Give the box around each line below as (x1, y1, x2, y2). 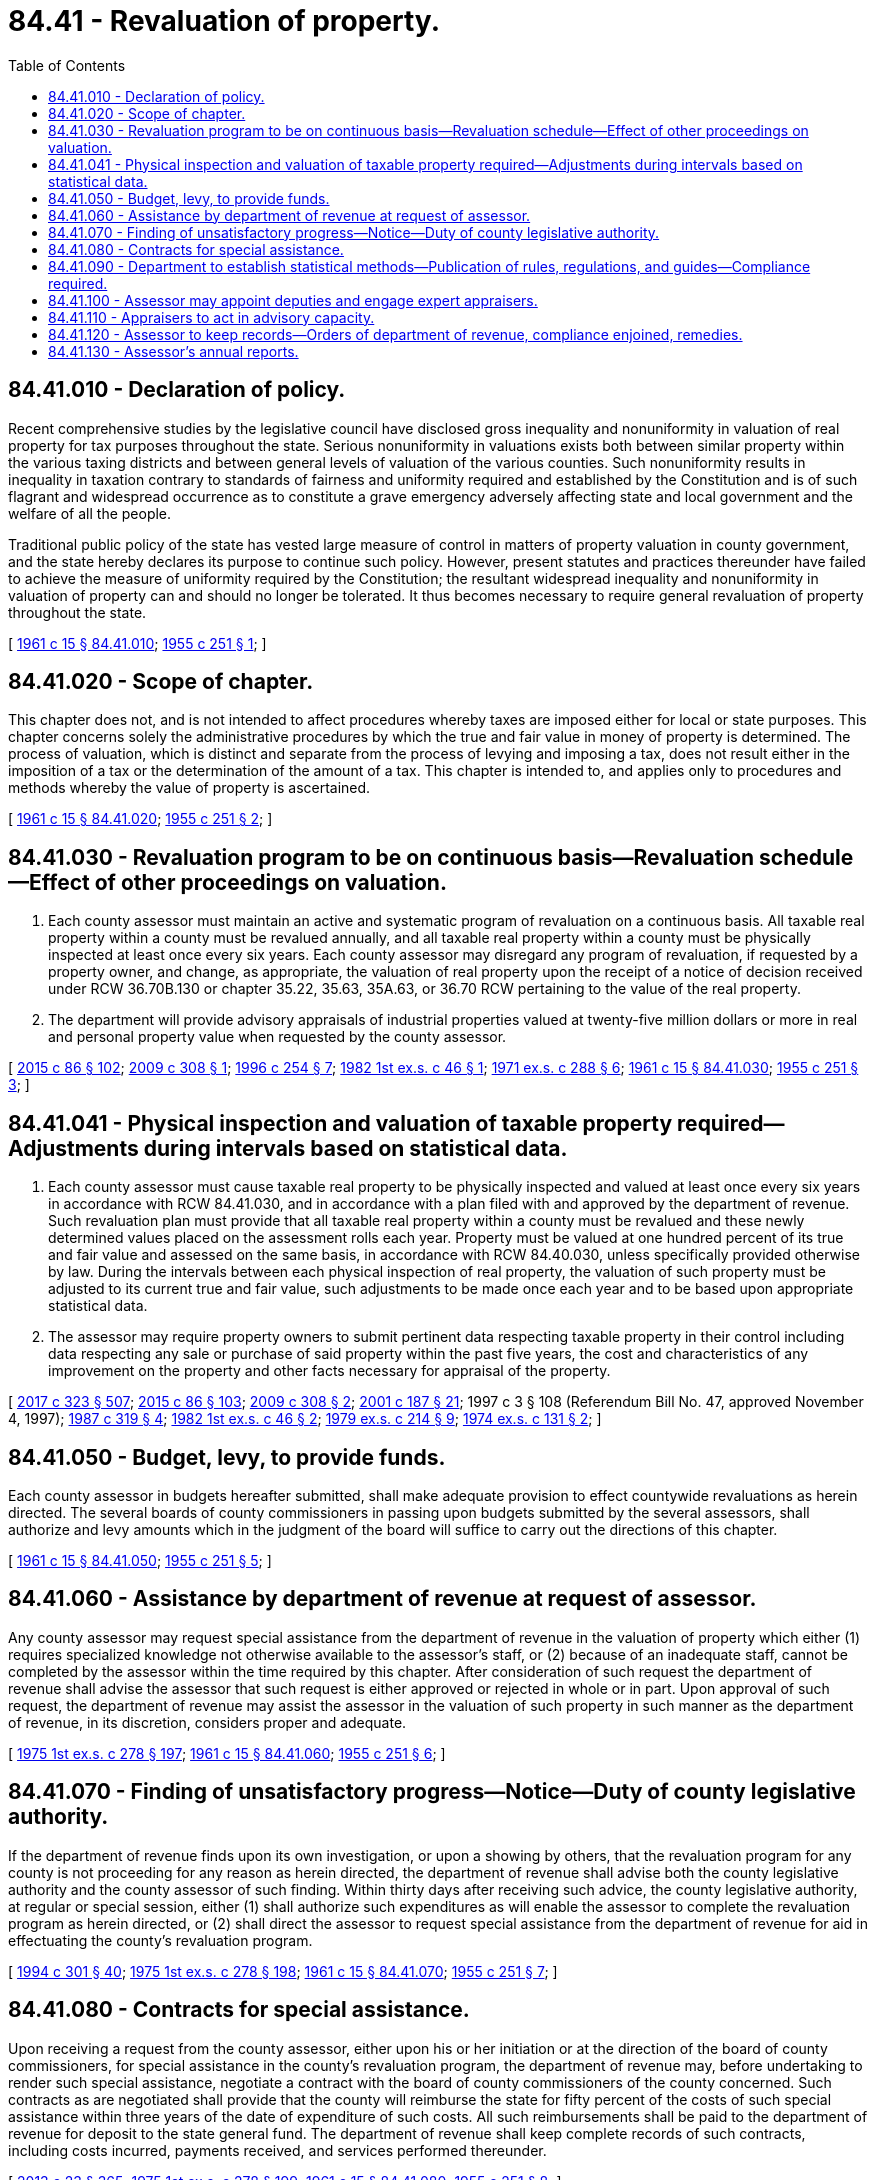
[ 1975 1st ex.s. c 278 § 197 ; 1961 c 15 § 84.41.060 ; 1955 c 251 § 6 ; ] (8, 1744, 446, 1762)
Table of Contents (8, 56, 126, 74)
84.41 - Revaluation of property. (8, 4, 440, 38)
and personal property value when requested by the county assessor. (48, 1028, 507, 1046)
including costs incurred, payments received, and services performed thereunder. (8, 2141, 547, 2159)
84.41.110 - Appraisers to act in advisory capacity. (48, 308, 375, 326)
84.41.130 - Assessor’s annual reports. (48, 342, 299, 360)
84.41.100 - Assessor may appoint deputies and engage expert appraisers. (48, 291, 538, 309)
